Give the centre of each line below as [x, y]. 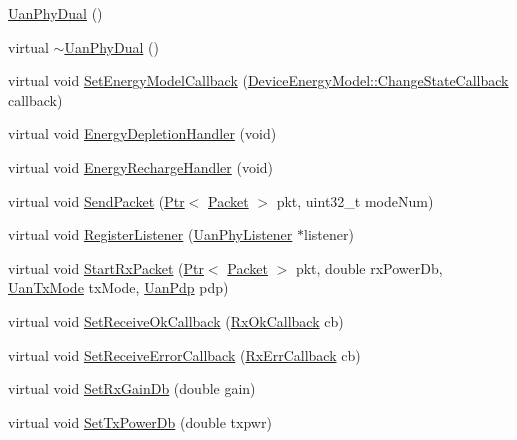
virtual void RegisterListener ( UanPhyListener [150, 234]
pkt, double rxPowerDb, [369, 267]
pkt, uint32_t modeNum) [355, 200]
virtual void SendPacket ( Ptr [96, 200]
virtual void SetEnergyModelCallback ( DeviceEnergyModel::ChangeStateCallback [258, 80]
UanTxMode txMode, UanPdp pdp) [118, 287]
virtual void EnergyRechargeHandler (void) [141, 166]
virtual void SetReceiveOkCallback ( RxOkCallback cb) [176, 320]
